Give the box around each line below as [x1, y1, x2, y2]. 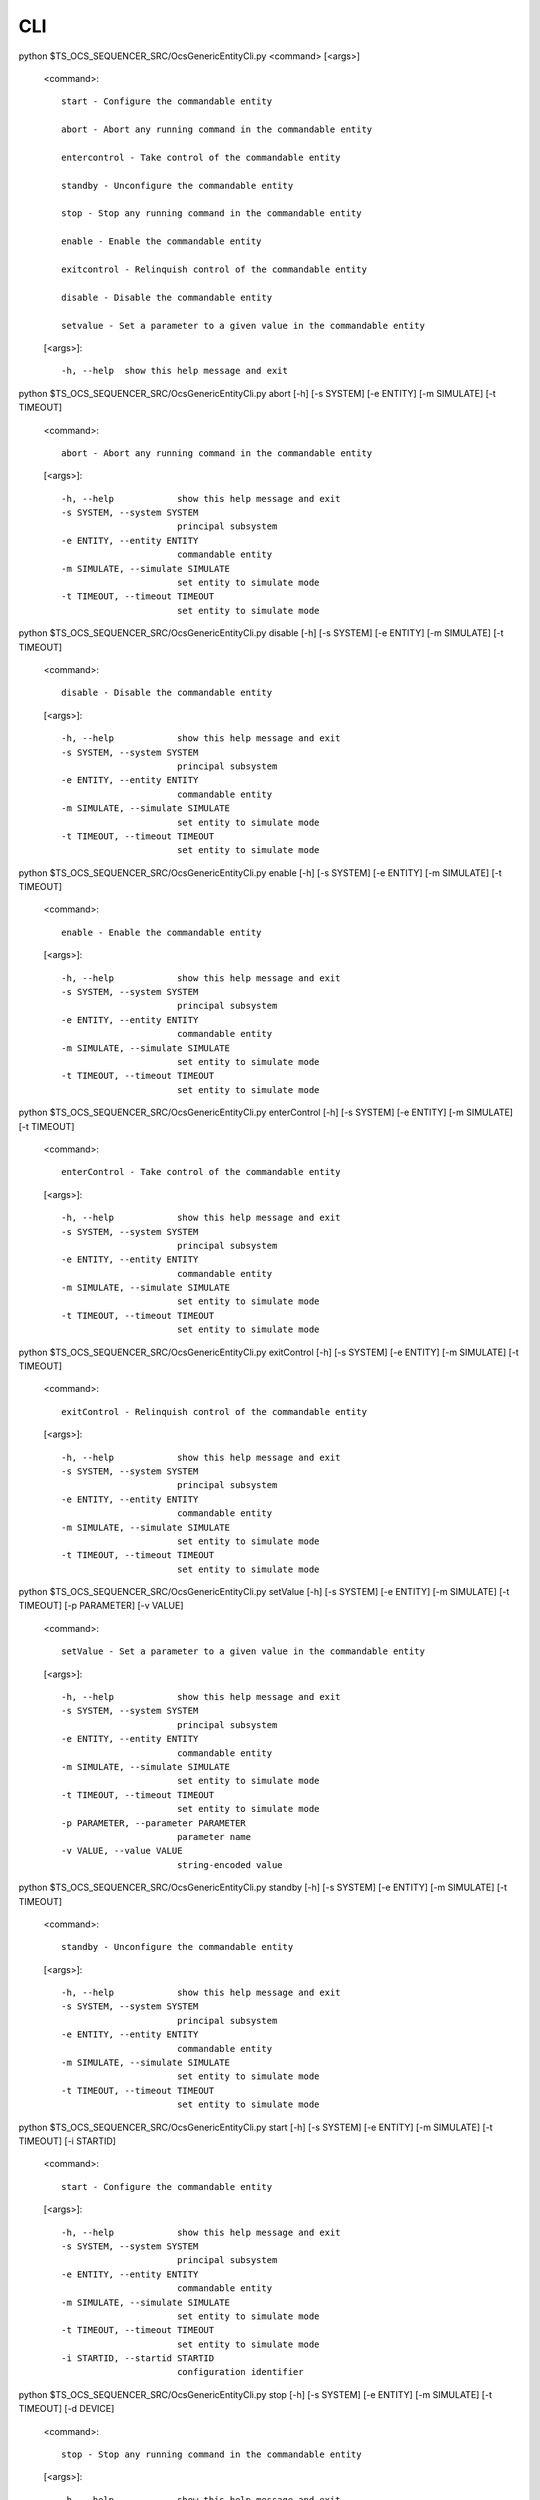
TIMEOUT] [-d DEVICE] [18, 2403, 115, 2415]
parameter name [176, 1831, 252, 1842]
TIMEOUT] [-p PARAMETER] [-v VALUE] [18, 1600, 184, 1612]
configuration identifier [176, 2366, 304, 2378]
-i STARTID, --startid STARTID [61, 2353, 215, 2364]
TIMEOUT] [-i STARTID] [18, 2135, 117, 2147]
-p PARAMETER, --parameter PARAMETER [61, 1817, 247, 1829]
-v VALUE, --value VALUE [61, 1845, 183, 1857]
